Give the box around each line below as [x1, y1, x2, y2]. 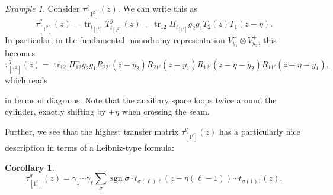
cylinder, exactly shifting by [5, 105, 106, 118]
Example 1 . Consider [5, 2, 80, 14]
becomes [5, 47, 36, 59]
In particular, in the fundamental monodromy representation [5, 33, 225, 45]
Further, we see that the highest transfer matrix [5, 125, 179, 137]
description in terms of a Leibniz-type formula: [5, 141, 174, 154]
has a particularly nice [219, 125, 300, 137]
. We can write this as [117, 2, 197, 14]
